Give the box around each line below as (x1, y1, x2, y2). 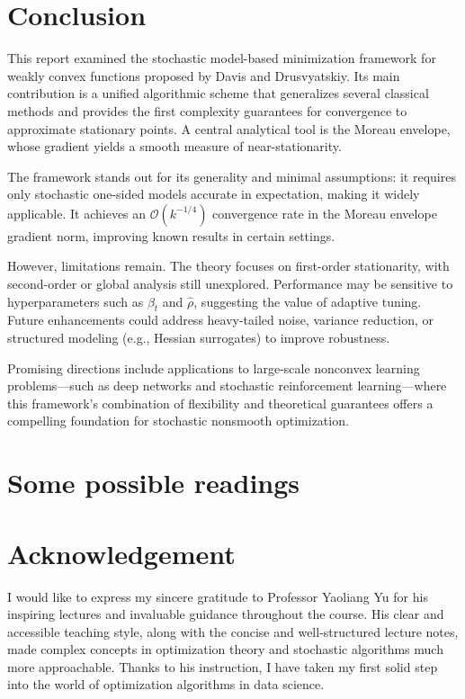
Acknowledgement (7, 534, 236, 571)
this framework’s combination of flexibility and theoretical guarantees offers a (7, 393, 434, 412)
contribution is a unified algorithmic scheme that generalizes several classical (7, 84, 429, 103)
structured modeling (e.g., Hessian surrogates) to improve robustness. (7, 328, 390, 347)
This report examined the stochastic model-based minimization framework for (7, 49, 436, 67)
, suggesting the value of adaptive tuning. (193, 291, 422, 310)
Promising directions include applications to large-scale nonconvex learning (7, 358, 420, 377)
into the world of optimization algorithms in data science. (7, 675, 325, 694)
